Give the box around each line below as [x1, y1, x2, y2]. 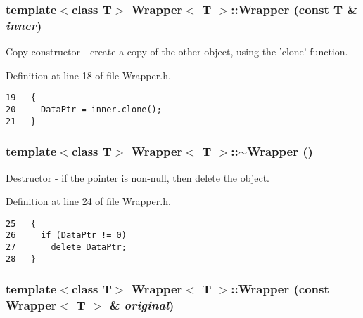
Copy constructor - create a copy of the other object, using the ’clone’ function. [6, 44, 348, 59]
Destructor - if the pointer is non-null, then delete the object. [6, 170, 269, 185]
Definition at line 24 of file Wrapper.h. [6, 194, 171, 208]
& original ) [109, 296, 174, 314]
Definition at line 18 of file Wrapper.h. [6, 67, 171, 82]
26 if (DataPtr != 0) [6, 230, 127, 241]
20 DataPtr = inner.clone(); [6, 104, 162, 114]
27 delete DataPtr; [6, 242, 127, 253]
